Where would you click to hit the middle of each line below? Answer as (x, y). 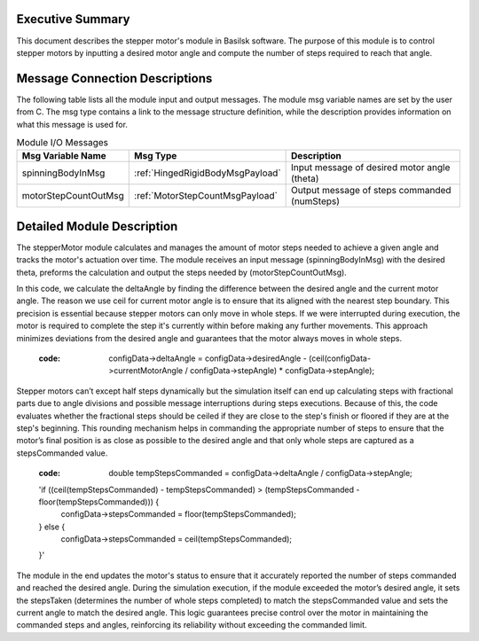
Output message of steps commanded (371, 191)
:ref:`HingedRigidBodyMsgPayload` (208, 173)
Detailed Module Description (97, 226)
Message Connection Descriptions (114, 78)
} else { (52, 527)
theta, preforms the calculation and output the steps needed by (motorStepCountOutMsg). (182, 272)
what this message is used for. (72, 124)
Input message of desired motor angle (371, 168)
